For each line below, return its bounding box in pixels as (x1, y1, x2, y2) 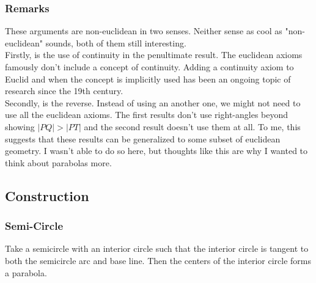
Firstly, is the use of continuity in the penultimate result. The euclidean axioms (5, 48, 303, 61)
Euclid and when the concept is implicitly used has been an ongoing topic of (5, 72, 291, 85)
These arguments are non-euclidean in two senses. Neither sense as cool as (5, 24, 282, 37)
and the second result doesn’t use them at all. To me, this (84, 120, 301, 133)
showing (5, 120, 35, 133)
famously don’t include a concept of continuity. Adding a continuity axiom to (5, 61, 294, 73)
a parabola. (5, 266, 47, 279)
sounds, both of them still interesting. (45, 36, 186, 49)
